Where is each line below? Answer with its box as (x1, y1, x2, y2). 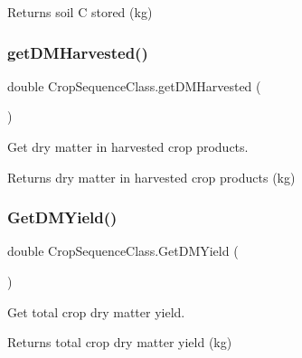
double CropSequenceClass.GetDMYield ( (7, 241, 239, 260)
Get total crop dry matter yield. (7, 302, 185, 321)
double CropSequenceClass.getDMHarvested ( (7, 76, 261, 95)
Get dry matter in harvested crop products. (7, 137, 249, 155)
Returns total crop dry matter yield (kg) (7, 333, 232, 352)
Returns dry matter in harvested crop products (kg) (7, 167, 296, 186)
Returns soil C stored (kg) (7, 3, 153, 21)
